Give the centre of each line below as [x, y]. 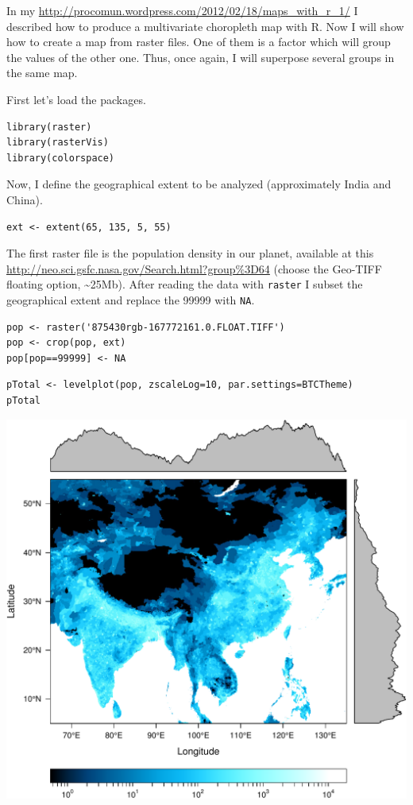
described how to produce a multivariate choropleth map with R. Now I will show [205, 26]
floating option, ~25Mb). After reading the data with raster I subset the [185, 284]
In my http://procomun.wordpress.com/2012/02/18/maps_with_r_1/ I [182, 10]
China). [25, 199]
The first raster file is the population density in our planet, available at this [190, 253]
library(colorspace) [61, 158]
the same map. [42, 73]
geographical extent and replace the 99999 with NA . [131, 299]
